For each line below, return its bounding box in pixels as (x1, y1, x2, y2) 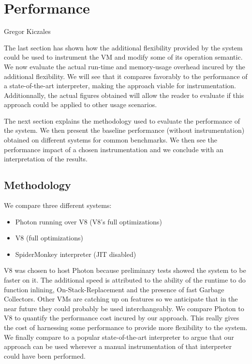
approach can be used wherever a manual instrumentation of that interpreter (4, 341, 232, 351)
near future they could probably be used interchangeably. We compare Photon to (4, 303, 244, 313)
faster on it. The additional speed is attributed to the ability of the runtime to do (4, 275, 246, 285)
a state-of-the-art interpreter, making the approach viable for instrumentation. (4, 80, 236, 91)
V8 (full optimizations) (15, 233, 83, 243)
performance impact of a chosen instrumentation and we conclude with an (4, 144, 223, 154)
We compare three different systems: (4, 200, 112, 210)
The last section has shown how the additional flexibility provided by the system (4, 42, 243, 52)
